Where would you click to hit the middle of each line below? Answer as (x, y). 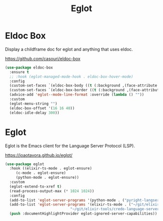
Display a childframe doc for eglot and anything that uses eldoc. (69, 49)
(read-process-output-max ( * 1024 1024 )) (52, 191)
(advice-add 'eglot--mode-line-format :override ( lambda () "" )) (77, 95)
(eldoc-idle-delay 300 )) (34, 113)
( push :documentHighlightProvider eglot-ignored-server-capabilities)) (83, 214)
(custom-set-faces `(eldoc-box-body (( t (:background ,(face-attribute (83, 85)
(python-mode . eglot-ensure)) (47, 178)
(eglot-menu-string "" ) (33, 103)
